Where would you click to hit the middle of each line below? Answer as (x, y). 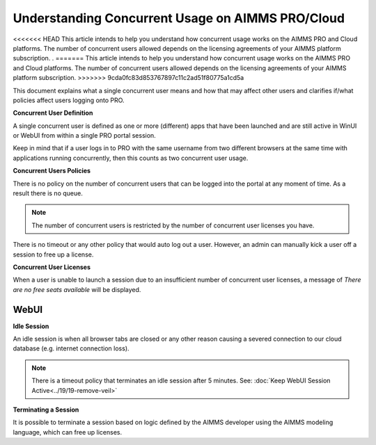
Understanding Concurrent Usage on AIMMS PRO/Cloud (179, 18)
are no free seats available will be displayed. (77, 289)
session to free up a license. (53, 254)
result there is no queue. (48, 193)
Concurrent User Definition (53, 113)
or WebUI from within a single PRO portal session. (84, 136)
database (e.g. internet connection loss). (71, 348)
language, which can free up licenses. (67, 432)
